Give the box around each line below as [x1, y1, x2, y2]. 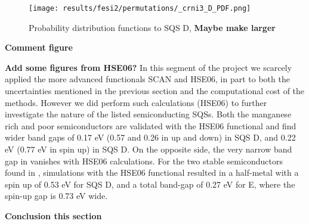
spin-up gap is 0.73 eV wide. [5, 189, 108, 202]
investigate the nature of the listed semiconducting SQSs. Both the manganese [5, 108, 292, 120]
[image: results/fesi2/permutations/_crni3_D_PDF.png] [29, 4, 251, 13]
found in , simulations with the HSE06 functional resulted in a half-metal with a [5, 166, 299, 179]
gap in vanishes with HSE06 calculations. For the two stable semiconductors [5, 154, 283, 167]
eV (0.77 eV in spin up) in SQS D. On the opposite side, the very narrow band [5, 143, 292, 155]
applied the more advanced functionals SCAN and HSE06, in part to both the [5, 73, 290, 85]
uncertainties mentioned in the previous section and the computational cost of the [5, 85, 305, 97]
